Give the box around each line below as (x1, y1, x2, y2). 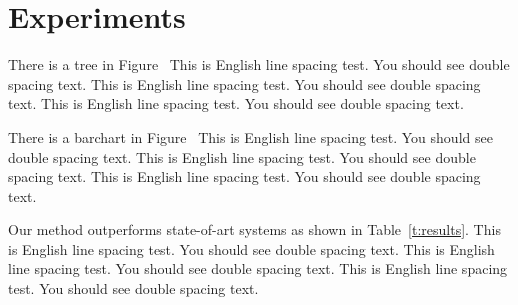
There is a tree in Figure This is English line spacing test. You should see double (8, 54, 510, 75)
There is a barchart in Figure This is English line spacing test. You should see (8, 126, 493, 147)
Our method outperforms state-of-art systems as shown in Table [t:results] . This (8, 219, 501, 240)
